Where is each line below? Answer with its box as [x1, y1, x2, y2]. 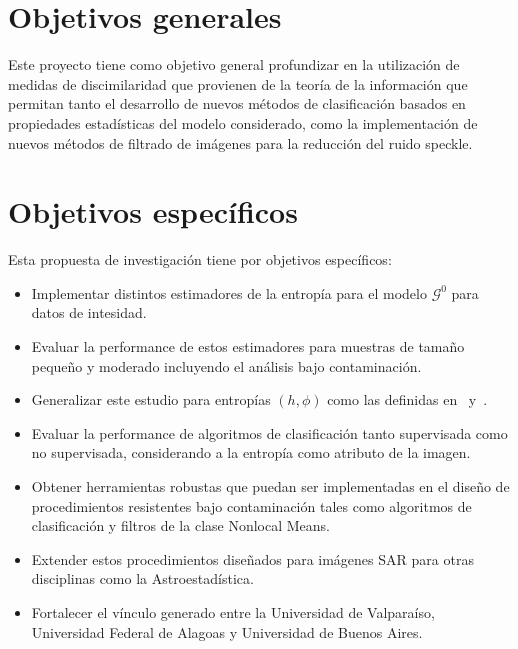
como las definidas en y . [327, 389, 488, 410]
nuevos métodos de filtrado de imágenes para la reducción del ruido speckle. [8, 132, 473, 153]
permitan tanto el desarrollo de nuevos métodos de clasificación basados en [8, 93, 466, 114]
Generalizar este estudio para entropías [31, 389, 271, 410]
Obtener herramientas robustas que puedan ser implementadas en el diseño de [31, 475, 510, 496]
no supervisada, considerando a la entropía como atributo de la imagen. [31, 442, 471, 463]
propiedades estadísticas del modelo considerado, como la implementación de [8, 112, 478, 133]
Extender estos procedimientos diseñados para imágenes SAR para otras [31, 548, 474, 569]
